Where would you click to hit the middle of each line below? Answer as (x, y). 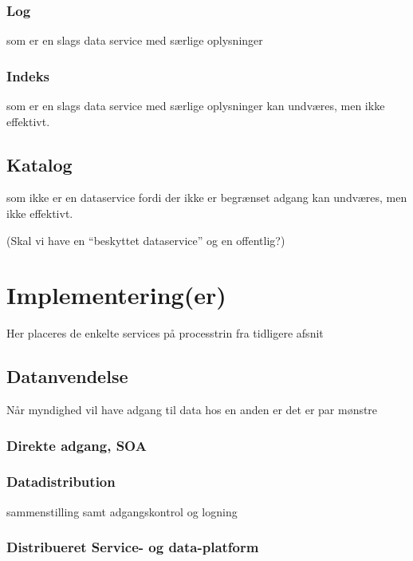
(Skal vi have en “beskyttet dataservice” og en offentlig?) (146, 240)
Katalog (39, 164)
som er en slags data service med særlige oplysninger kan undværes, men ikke (196, 106)
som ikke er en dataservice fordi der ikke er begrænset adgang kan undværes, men (207, 198)
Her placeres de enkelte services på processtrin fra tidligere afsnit (165, 333)
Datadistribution (61, 482)
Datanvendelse (67, 376)
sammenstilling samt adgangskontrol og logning (122, 511)
